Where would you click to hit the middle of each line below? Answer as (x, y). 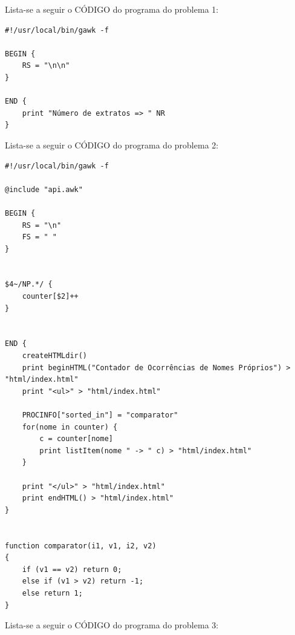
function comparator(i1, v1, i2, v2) (81, 546)
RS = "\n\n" (46, 66)
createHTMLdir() (55, 356)
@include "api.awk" (44, 189)
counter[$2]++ (50, 297)
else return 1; (52, 593)
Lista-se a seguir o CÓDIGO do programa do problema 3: (112, 625)
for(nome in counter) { (70, 427)
